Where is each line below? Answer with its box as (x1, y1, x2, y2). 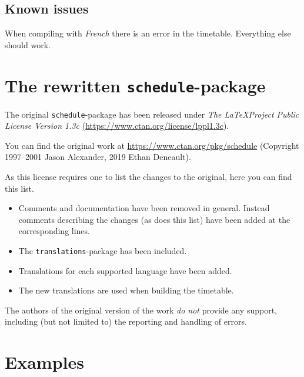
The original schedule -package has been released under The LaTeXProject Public (5, 108, 299, 120)
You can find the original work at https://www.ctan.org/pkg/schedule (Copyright (5, 139, 299, 151)
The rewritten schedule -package (5, 73, 266, 97)
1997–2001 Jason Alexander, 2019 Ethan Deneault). (5, 151, 191, 163)
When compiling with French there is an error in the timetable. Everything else (5, 27, 291, 39)
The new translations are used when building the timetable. (18, 284, 234, 296)
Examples (5, 350, 84, 374)
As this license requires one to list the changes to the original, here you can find (5, 171, 292, 183)
